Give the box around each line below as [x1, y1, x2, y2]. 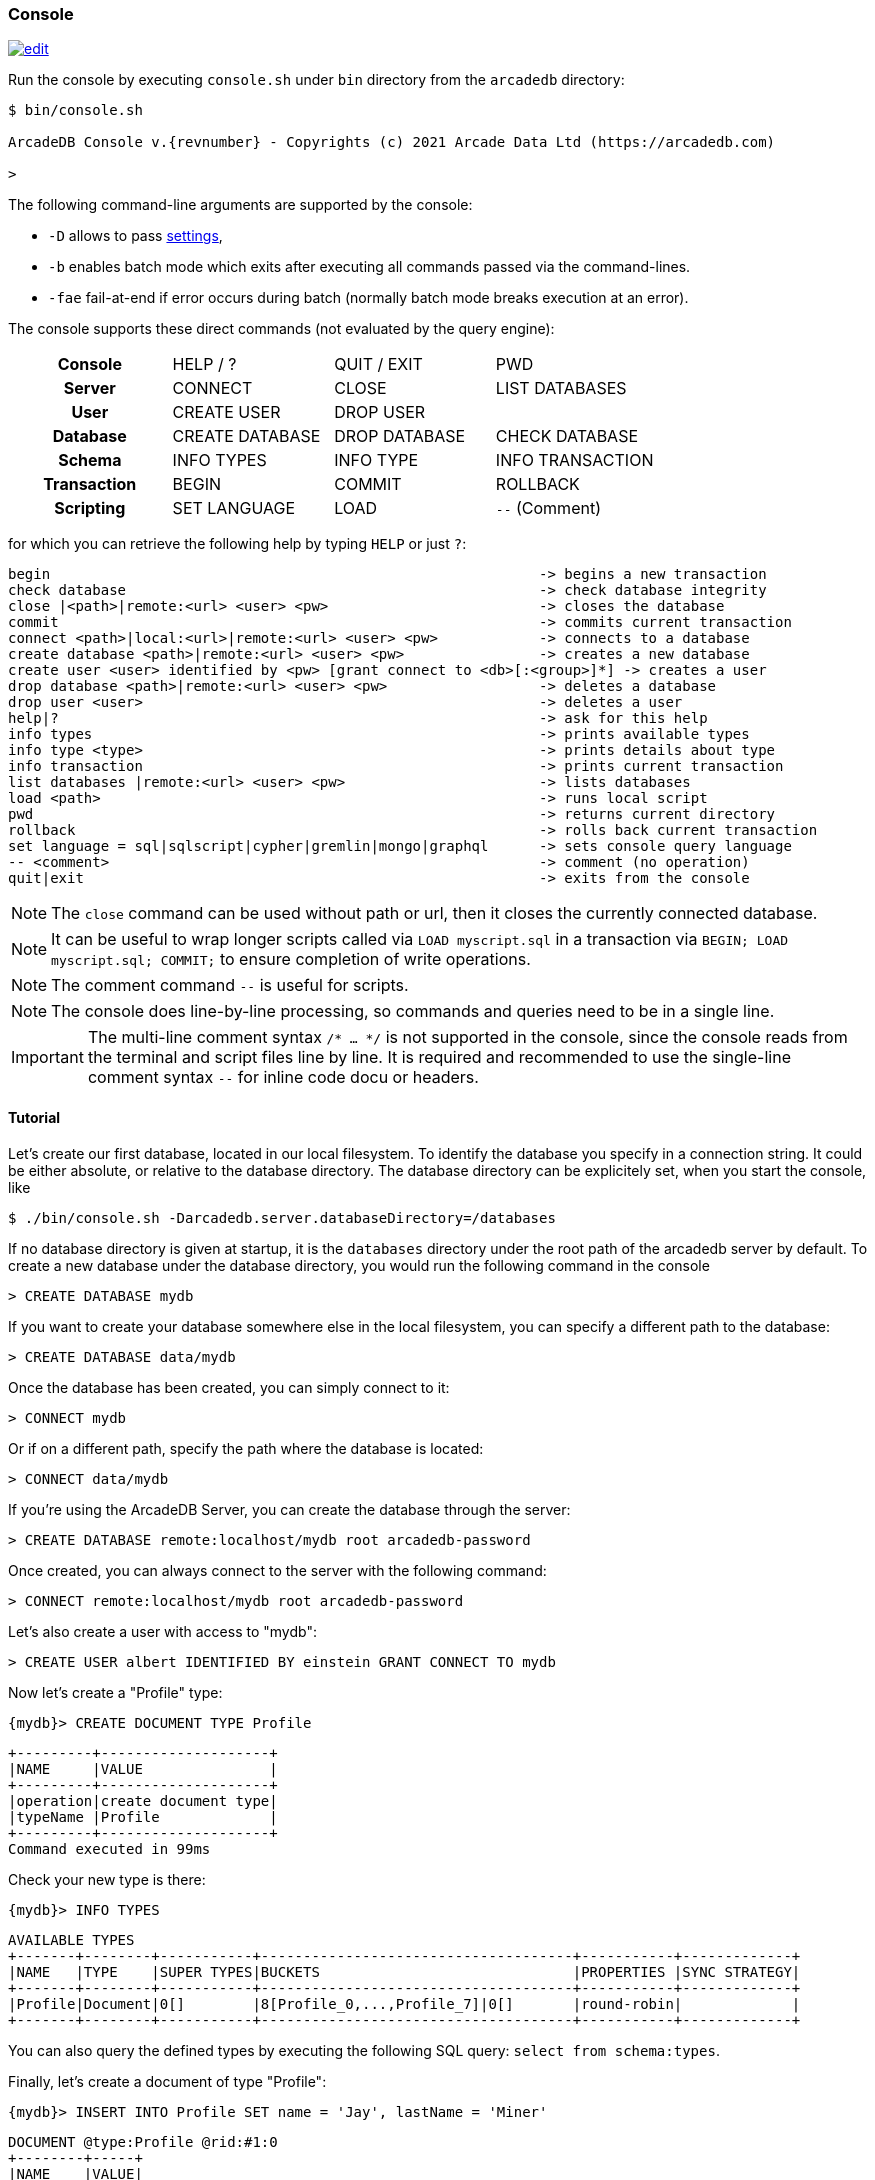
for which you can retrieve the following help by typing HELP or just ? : [8, 535, 467, 553]
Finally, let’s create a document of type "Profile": [8, 2072, 327, 2090]
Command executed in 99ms [8, 1840, 211, 1857]
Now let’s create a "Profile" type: [8, 1683, 223, 1701]
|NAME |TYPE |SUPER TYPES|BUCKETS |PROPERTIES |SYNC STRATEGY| [8, 1963, 801, 1980]
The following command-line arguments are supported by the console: [8, 196, 473, 214]
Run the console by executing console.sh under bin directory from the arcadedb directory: [8, 71, 625, 89]
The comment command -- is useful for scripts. [51, 975, 409, 996]
